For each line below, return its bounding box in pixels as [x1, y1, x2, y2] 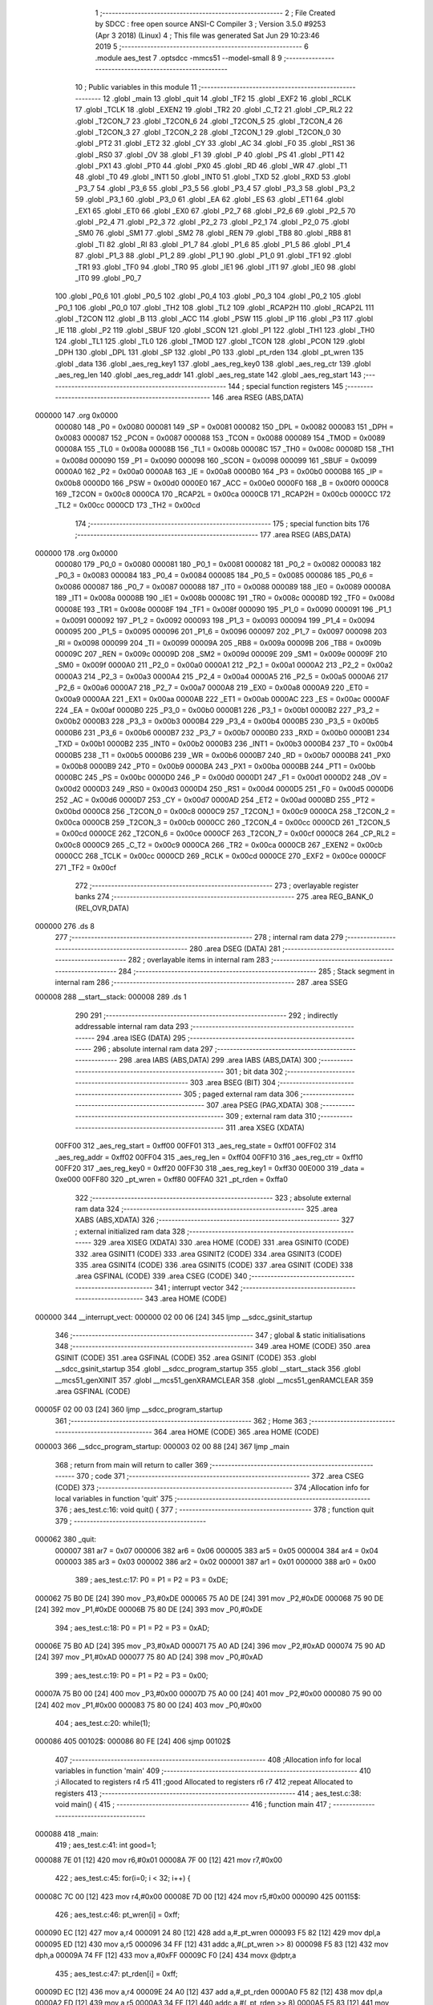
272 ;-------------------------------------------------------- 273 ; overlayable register [75, 881, 359, 890]
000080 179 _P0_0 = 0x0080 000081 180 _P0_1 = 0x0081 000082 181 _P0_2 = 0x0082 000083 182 [55, 559, 382, 569]
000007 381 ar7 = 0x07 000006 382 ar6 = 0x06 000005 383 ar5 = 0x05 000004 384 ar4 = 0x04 [55, 1545, 378, 1555]
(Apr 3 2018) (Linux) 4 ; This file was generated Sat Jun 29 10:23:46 [95, 30, 320, 40]
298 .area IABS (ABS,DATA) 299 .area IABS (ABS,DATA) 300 [119, 1055, 317, 1065]
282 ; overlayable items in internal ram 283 [127, 955, 270, 965]
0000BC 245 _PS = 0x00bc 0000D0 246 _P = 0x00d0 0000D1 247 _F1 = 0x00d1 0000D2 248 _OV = [55, 772, 388, 782]
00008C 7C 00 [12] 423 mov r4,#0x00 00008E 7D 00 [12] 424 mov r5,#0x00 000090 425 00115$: [34, 1891, 361, 1901]
